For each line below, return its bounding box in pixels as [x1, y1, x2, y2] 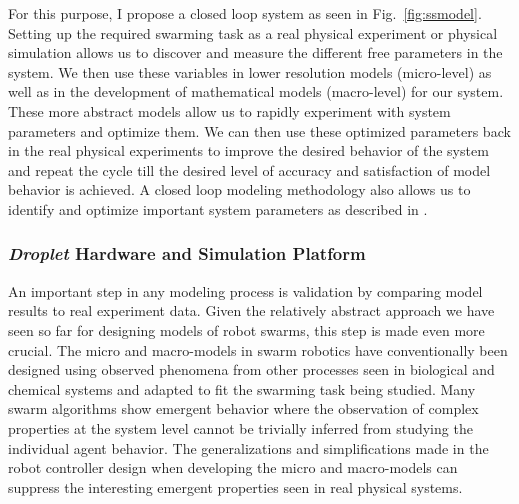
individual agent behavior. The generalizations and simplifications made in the [8, 437, 489, 458]
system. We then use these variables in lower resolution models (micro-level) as [8, 61, 492, 82]
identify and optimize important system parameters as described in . [8, 198, 428, 219]
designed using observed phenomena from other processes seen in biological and [8, 359, 495, 380]
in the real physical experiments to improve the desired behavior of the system [8, 140, 489, 161]
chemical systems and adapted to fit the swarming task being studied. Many [8, 378, 476, 399]
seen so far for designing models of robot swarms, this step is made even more [8, 319, 485, 340]
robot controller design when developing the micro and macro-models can [8, 457, 458, 478]
